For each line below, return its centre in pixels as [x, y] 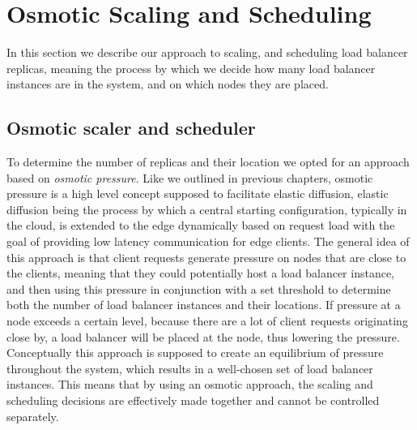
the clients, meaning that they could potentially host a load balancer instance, [201, 273]
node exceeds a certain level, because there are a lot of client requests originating [207, 321]
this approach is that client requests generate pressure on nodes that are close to [206, 257]
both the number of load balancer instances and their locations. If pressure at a [204, 305]
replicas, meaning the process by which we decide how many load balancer [191, 68]
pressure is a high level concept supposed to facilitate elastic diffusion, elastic [198, 193]
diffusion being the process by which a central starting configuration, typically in [207, 209]
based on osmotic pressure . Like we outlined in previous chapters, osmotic [190, 177]
